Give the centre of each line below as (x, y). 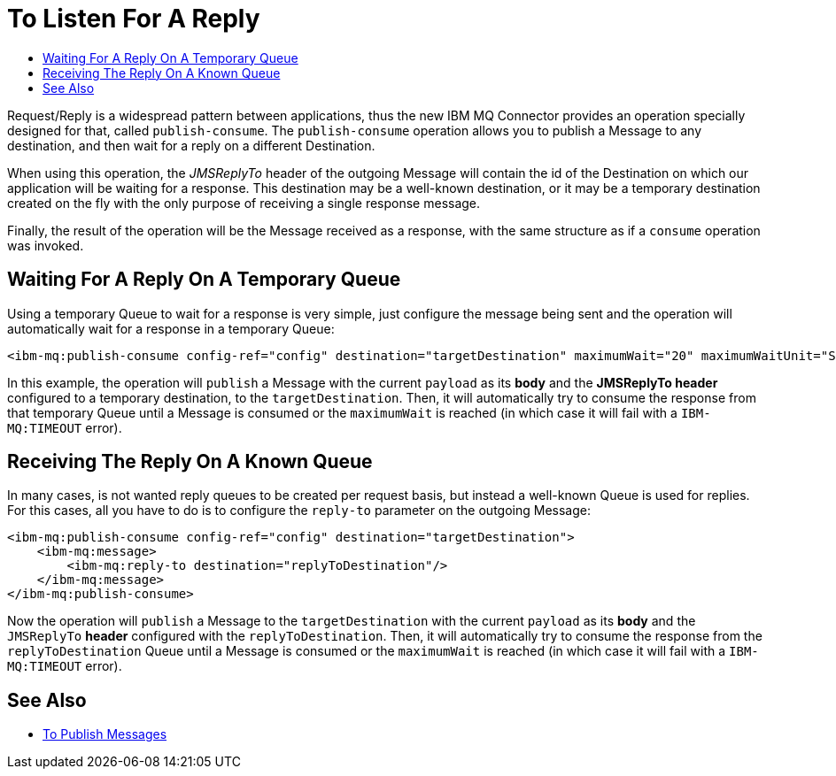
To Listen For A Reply (134, 19)
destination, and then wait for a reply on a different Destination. (191, 145)
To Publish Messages (105, 734)
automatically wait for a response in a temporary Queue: (171, 328)
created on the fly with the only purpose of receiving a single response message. (244, 203)
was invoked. (46, 245)
